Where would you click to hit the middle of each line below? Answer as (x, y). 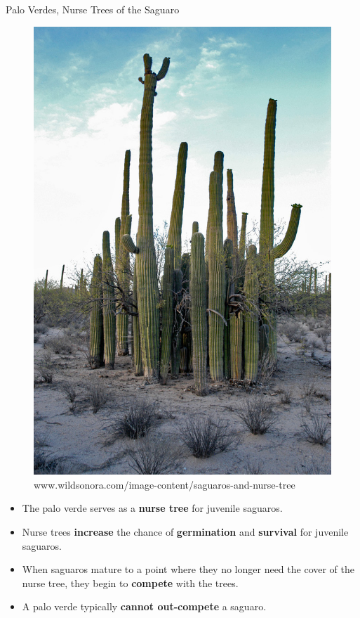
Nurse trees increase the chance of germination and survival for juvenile (185, 531)
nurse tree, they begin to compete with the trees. (130, 582)
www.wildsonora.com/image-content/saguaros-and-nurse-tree (165, 484)
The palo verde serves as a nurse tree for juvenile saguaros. (152, 508)
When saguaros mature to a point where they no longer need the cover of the (188, 569)
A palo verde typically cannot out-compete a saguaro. (144, 606)
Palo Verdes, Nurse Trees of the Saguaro (93, 9)
